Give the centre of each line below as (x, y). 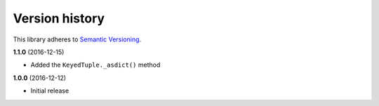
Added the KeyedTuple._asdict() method (95, 65)
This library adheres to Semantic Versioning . (77, 39)
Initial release (50, 91)
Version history (59, 18)
